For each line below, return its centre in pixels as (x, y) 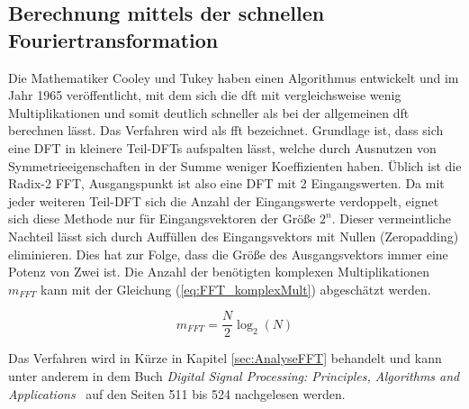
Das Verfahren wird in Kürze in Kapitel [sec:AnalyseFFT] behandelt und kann (225, 358)
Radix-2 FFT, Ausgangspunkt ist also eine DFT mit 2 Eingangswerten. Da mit (226, 183)
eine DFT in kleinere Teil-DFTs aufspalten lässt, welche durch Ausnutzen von (222, 147)
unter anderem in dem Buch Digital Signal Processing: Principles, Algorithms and (234, 375)
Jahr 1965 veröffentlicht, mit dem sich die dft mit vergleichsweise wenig (205, 95)
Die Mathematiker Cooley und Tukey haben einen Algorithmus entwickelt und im (234, 77)
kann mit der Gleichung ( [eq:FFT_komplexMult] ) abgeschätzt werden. (236, 289)
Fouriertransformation (113, 39)
